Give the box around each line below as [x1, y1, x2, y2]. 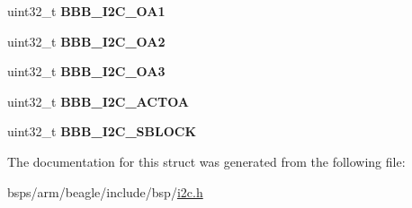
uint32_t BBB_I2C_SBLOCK [7, 122, 197, 141]
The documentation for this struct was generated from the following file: [7, 152, 406, 170]
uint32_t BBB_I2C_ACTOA [7, 91, 189, 110]
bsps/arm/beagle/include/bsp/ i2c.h [7, 182, 203, 201]
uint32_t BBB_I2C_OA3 [7, 62, 166, 81]
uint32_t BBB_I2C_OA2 [7, 31, 166, 50]
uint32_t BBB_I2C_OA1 [7, 2, 166, 20]
